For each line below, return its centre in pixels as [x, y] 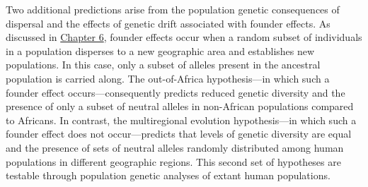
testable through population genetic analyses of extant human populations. [168, 175]
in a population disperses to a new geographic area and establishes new [160, 50]
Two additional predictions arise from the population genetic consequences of [173, 9]
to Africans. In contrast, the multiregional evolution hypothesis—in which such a [181, 120]
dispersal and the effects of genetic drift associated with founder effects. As [168, 23]
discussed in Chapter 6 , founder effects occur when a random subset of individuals [184, 37]
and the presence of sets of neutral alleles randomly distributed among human [175, 147]
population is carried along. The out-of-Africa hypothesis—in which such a [168, 78]
